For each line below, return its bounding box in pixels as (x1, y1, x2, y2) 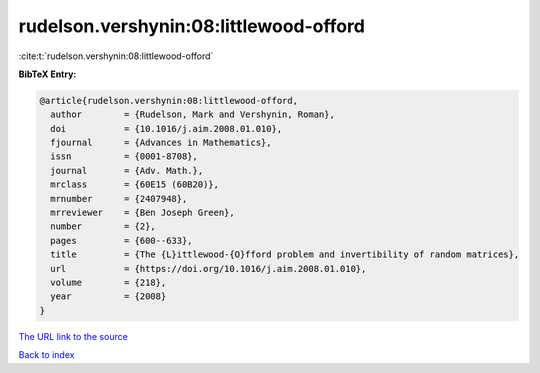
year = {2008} (50, 291, 167, 302)
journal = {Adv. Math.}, (50, 165, 204, 176)
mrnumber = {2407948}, (50, 193, 188, 204)
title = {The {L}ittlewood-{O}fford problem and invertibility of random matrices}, (50, 249, 520, 260)
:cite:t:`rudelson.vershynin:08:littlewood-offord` (18, 50, 214, 62)
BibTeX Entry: (18, 68, 77, 80)
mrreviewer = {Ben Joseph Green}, (50, 207, 235, 219)
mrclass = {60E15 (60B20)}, (50, 179, 220, 190)
